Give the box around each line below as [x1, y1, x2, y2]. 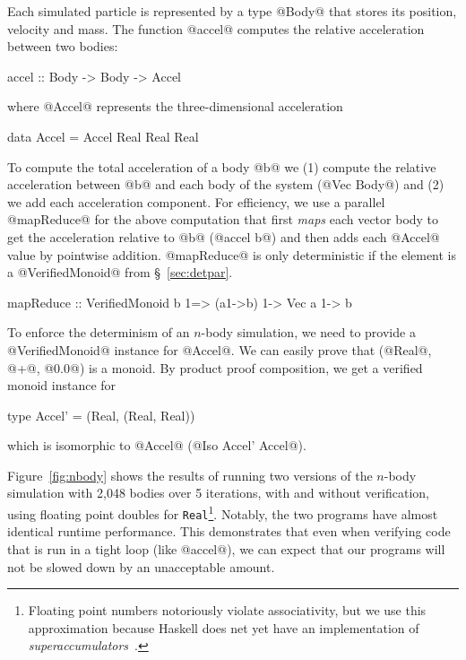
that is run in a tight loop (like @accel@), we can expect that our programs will [7, 539, 445, 558]
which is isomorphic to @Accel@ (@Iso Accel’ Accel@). [7, 436, 306, 455]
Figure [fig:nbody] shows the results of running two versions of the [7, 465, 373, 484]
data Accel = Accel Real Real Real [7, 126, 199, 145]
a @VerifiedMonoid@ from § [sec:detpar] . [7, 263, 233, 282]
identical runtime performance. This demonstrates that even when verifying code [7, 522, 451, 541]
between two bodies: [7, 37, 118, 56]
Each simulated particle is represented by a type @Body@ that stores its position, [7, 2, 457, 20]
